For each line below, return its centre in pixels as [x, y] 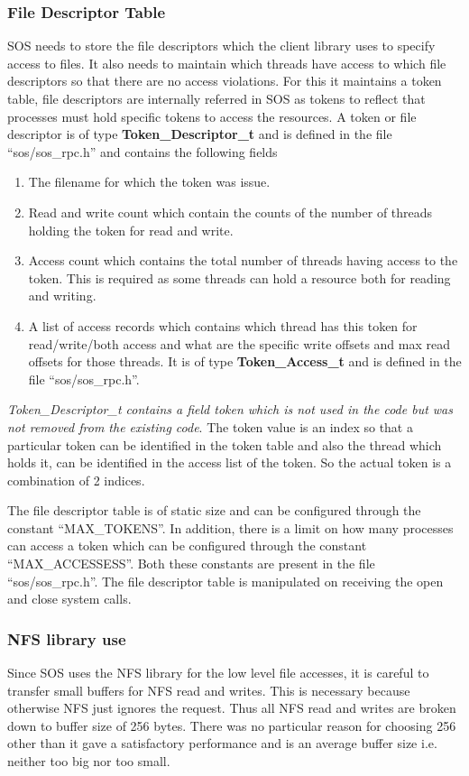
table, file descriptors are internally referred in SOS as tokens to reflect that [216, 98]
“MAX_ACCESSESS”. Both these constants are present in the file [191, 564]
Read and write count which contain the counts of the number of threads [230, 212]
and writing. [62, 296]
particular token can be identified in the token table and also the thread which [225, 444]
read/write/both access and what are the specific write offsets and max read [239, 343]
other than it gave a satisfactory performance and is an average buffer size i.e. [222, 743]
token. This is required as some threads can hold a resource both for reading [239, 277]
